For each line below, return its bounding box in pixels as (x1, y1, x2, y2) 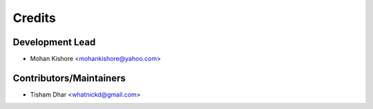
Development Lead (12, 36, 96, 48)
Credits (12, 10, 57, 25)
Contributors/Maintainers (12, 72, 126, 84)
